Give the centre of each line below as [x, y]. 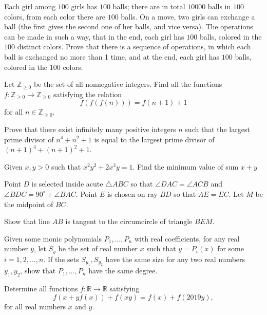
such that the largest [217, 129]
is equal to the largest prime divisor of [154, 139]
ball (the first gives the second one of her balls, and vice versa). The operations [129, 26]
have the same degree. [123, 271]
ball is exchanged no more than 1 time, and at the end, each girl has [112, 56]
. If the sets [61, 259]
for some [231, 248]
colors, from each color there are [55, 16]
